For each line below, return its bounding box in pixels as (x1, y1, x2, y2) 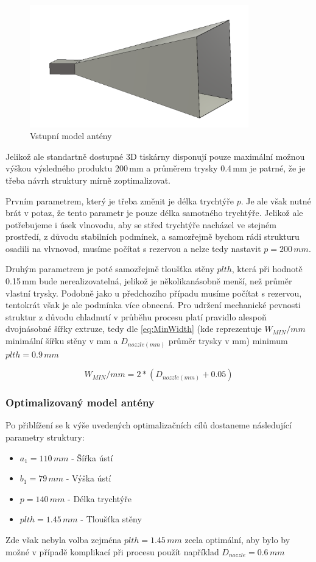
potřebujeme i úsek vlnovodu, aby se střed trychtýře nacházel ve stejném (5, 218, 276, 231)
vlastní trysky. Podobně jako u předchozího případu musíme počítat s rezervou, (5, 286, 302, 299)
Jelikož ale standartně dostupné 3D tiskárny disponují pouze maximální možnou (5, 150, 305, 162)
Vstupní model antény (30, 129, 112, 142)
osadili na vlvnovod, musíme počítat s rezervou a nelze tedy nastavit (5, 242, 261, 254)
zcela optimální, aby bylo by (184, 533, 290, 546)
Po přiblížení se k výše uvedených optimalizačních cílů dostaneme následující (5, 419, 292, 431)
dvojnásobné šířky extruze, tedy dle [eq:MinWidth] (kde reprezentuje (5, 322, 262, 335)
